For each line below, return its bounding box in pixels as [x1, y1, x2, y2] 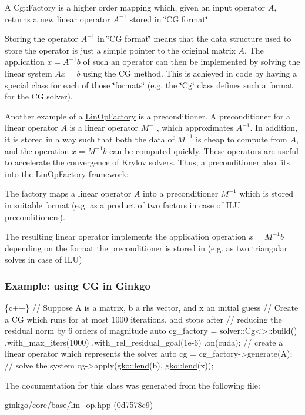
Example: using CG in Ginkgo [5, 278, 150, 293]
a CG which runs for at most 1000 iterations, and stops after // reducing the [5, 313, 282, 325]
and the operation [5, 144, 69, 157]
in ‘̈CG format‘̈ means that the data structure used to [98, 32, 291, 45]
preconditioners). [5, 210, 65, 223]
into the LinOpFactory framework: [5, 167, 129, 180]
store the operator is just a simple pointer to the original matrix [5, 44, 236, 56]
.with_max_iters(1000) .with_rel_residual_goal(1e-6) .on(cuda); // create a [5, 336, 283, 348]
